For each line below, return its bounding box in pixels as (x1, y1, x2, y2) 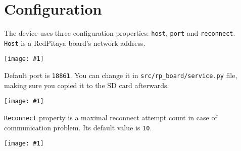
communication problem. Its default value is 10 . (4, 122, 152, 132)
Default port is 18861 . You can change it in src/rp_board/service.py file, (4, 70, 237, 81)
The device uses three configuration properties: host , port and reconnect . (4, 28, 235, 38)
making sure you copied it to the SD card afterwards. (4, 80, 169, 90)
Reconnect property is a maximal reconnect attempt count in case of (4, 112, 217, 122)
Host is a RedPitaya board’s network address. (4, 37, 146, 48)
